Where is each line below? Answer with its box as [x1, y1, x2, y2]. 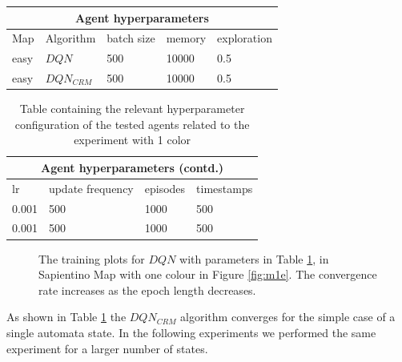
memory [166, 30, 207, 46]
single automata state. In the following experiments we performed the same [6, 324, 376, 340]
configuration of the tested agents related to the [14, 115, 250, 132]
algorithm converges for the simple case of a [180, 308, 396, 325]
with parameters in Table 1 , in [179, 250, 329, 267]
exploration [217, 30, 272, 46]
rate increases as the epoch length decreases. [38, 281, 256, 298]
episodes [144, 179, 186, 196]
